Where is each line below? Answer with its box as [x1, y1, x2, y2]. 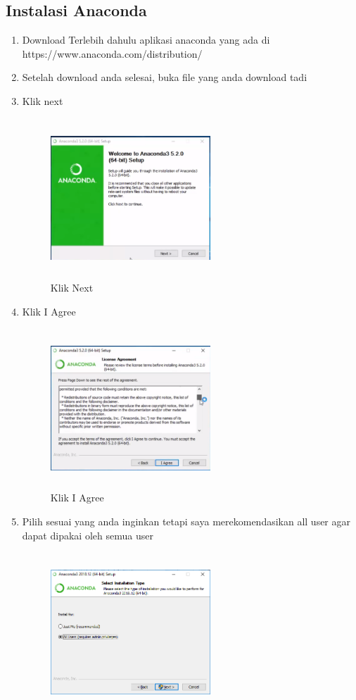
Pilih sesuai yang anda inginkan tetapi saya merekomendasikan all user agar [22, 514, 351, 529]
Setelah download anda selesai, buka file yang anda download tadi [22, 70, 307, 85]
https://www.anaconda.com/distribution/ [22, 46, 203, 61]
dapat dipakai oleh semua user [22, 527, 153, 542]
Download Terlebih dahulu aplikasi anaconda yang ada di [22, 32, 270, 47]
